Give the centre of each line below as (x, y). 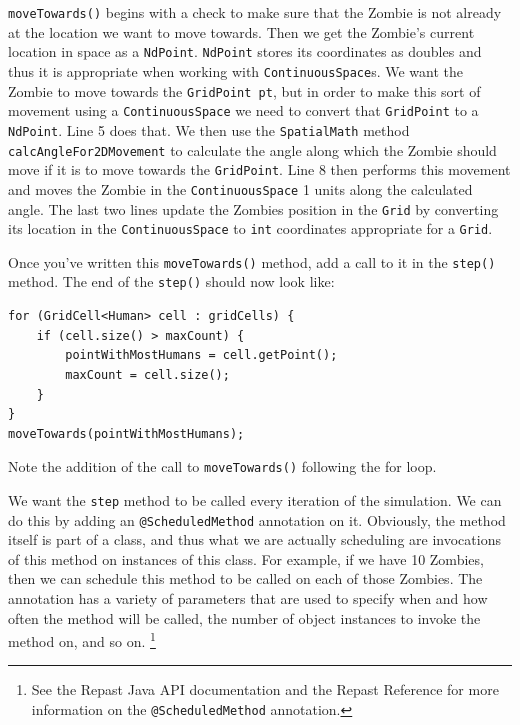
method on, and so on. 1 (82, 639)
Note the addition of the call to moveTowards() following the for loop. (222, 466)
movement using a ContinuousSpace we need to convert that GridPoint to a (243, 110)
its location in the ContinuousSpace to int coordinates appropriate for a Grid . (250, 228)
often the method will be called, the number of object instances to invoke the (244, 617)
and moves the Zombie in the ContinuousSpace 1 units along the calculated (240, 188)
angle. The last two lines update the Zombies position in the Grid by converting (253, 208)
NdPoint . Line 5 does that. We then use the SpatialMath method (209, 129)
